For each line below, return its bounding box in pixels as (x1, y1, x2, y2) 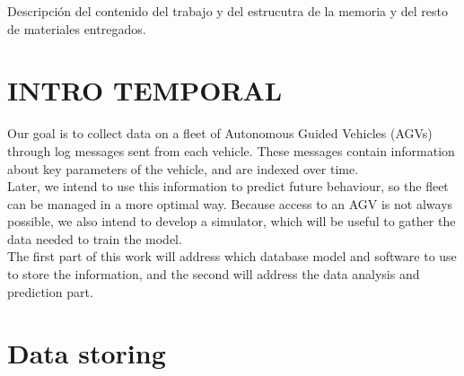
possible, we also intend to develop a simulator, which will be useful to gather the (7, 212, 456, 231)
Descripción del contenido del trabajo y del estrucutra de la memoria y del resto (7, 2, 449, 20)
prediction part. (7, 282, 93, 301)
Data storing (7, 335, 166, 372)
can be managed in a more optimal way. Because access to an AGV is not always (7, 194, 453, 213)
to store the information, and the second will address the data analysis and (7, 265, 420, 284)
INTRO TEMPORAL (7, 72, 283, 109)
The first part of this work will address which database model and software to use (7, 247, 457, 266)
